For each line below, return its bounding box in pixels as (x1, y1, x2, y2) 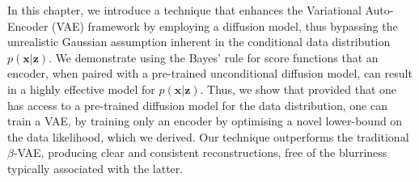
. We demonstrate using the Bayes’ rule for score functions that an (49, 49, 379, 66)
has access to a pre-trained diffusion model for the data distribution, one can (7, 96, 387, 113)
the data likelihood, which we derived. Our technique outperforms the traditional (7, 128, 409, 145)
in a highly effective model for (7, 80, 155, 97)
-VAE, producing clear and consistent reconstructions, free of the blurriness (13, 144, 387, 161)
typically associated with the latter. (7, 159, 184, 176)
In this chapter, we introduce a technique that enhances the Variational (7, 2, 362, 18)
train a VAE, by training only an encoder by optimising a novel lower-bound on (7, 112, 403, 129)
